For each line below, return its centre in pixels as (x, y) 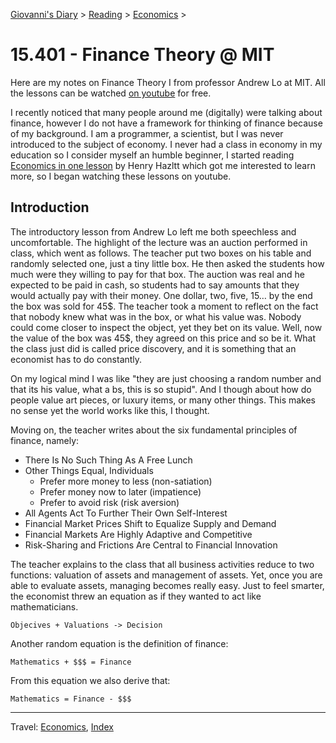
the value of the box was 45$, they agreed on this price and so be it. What (163, 338)
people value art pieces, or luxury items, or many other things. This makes (163, 400)
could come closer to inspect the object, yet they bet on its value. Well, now (166, 327)
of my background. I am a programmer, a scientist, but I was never (147, 133)
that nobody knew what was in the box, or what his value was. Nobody (156, 316)
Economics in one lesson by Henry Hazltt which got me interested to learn (163, 165)
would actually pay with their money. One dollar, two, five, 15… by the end (161, 295)
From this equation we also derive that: (90, 680)
